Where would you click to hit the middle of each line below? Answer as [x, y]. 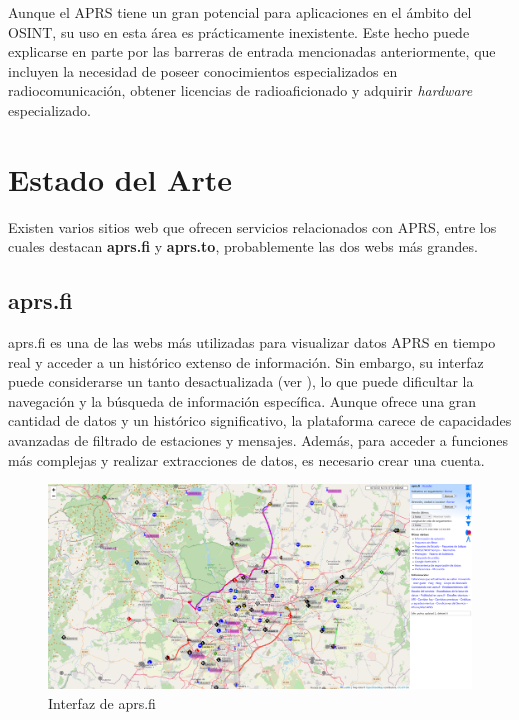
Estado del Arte [120, 178]
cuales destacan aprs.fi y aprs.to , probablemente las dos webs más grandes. [243, 246]
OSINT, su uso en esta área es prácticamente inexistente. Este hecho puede [239, 31]
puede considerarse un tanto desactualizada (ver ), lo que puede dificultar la [241, 381]
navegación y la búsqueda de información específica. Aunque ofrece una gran [242, 400]
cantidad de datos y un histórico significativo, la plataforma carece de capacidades [260, 420]
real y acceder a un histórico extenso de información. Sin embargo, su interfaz [246, 361]
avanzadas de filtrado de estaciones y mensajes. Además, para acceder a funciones [258, 440]
